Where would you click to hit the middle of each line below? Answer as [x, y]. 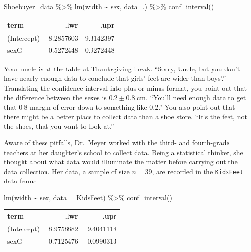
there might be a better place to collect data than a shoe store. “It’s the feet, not [125, 116]
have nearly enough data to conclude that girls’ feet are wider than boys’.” [115, 78]
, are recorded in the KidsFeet [198, 171]
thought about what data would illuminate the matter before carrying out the [121, 162]
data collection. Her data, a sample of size [67, 171]
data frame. [21, 181]
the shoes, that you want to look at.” [59, 126]
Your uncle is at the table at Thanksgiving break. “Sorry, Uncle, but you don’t [122, 68]
